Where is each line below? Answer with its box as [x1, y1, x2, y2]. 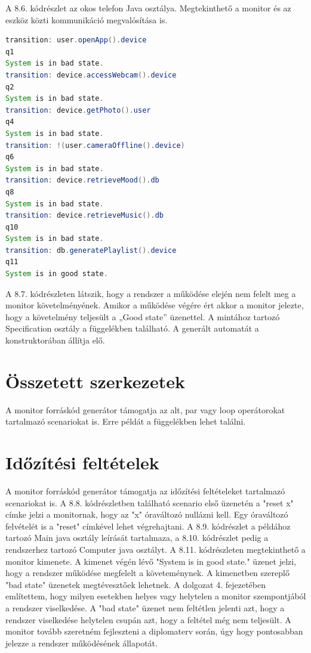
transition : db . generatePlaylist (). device [5, 246, 177, 255]
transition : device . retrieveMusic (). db [5, 211, 164, 220]
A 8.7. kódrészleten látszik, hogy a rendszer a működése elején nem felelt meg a [5, 287, 296, 299]
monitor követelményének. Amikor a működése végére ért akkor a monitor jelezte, [5, 299, 304, 311]
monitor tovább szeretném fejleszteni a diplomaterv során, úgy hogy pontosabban [5, 625, 303, 637]
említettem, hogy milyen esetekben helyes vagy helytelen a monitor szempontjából [5, 590, 306, 602]
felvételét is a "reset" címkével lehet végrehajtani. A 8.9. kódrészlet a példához [5, 519, 291, 532]
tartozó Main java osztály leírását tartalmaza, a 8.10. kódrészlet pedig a [5, 531, 269, 544]
